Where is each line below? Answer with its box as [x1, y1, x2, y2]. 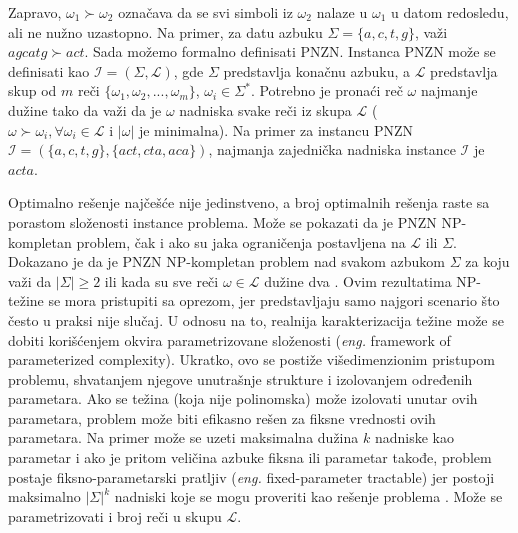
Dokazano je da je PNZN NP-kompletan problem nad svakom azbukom [8, 251, 446, 272]
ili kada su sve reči [104, 270, 219, 291]
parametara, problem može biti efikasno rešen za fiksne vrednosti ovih [8, 407, 436, 428]
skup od [8, 80, 57, 101]
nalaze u [316, 2, 368, 22]
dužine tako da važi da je [8, 99, 162, 120]
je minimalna [138, 124, 219, 139]
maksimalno [8, 486, 81, 507]
